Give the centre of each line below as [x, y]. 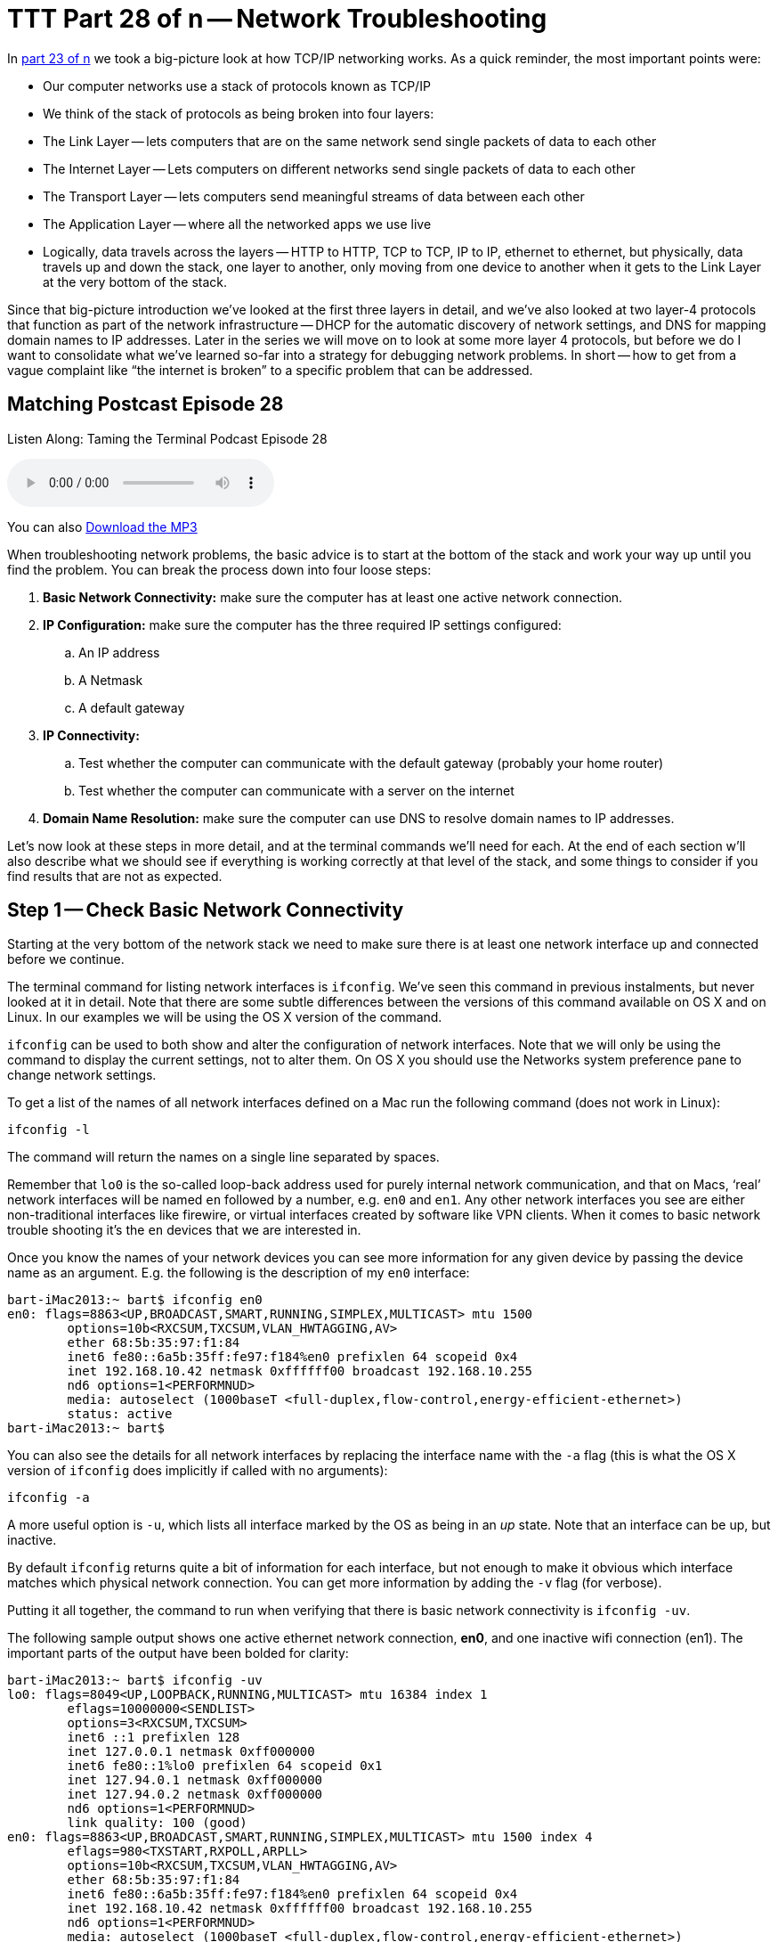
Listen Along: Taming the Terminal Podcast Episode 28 [167, 438]
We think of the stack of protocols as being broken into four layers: [239, 113]
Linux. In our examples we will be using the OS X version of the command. [225, 1017]
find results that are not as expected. [115, 876]
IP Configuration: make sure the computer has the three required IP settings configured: [302, 624]
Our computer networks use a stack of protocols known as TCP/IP [237, 86]
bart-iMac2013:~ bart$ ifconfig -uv [135, 1681]
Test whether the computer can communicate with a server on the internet [296, 790]
